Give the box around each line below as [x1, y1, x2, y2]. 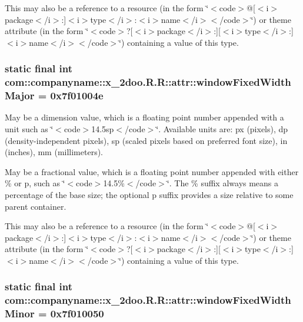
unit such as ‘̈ [5, 123, 54, 135]
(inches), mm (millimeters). [5, 146, 104, 158]
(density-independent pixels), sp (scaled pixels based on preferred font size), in [5, 134, 288, 146]
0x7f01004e [50, 88, 104, 103]
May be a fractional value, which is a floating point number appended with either [5, 165, 299, 177]
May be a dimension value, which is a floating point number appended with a [5, 111, 284, 123]
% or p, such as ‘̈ [5, 177, 65, 189]
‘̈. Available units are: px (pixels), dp [156, 123, 288, 135]
